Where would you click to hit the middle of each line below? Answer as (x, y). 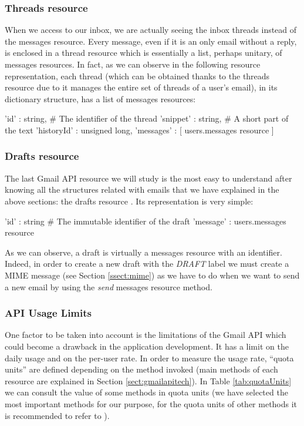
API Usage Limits (48, 313)
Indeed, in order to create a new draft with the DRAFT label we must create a (147, 264)
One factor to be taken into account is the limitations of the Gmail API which (146, 335)
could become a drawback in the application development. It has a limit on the (147, 346)
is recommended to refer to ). (57, 415)
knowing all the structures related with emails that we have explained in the (142, 189)
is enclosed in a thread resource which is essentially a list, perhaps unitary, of (143, 53)
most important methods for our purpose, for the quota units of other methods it (151, 403)
